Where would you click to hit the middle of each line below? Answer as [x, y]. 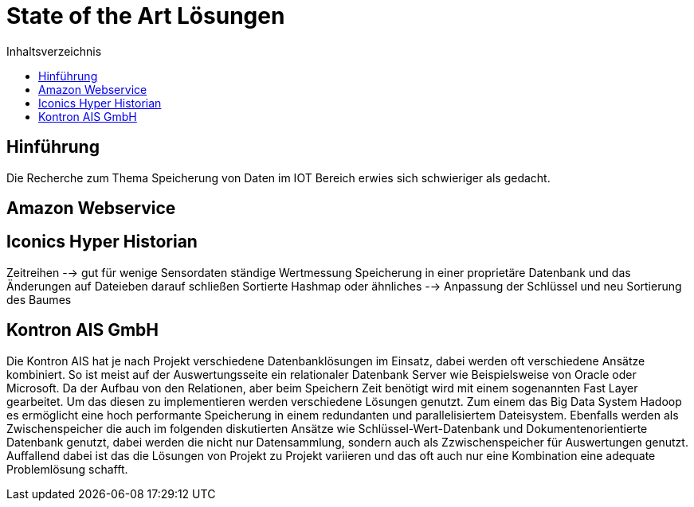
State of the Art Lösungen [146, 16]
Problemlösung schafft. [67, 469]
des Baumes [39, 299]
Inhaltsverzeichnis [54, 51]
